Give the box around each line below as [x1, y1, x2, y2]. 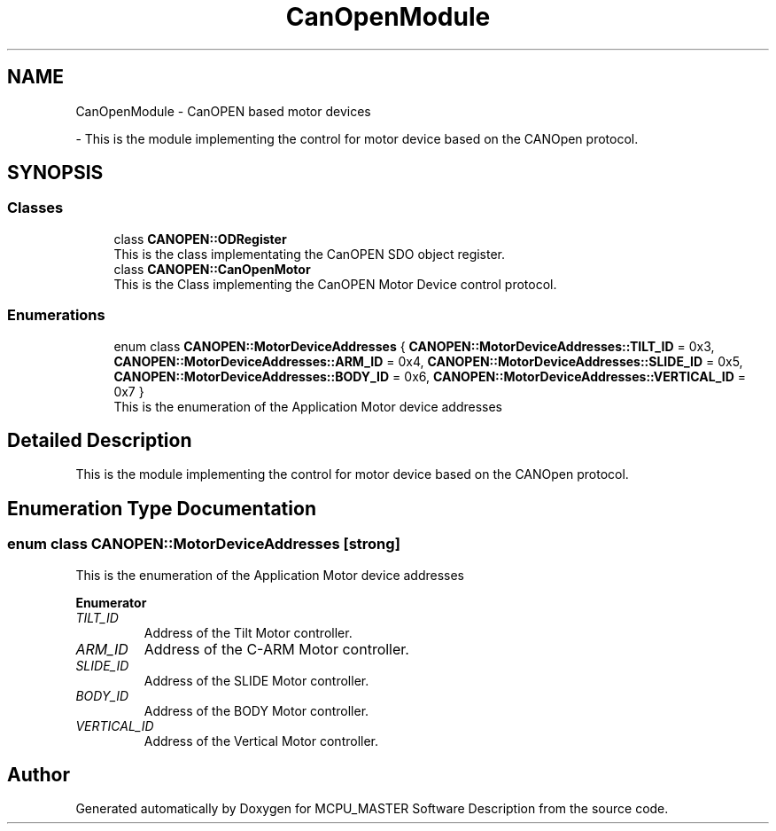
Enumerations [7, 306, 105, 325]
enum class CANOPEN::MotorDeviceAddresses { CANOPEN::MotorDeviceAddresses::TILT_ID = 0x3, [113, 338, 715, 354]
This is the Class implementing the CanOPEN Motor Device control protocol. [113, 276, 557, 292]
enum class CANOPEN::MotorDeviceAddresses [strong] [7, 535, 400, 553]
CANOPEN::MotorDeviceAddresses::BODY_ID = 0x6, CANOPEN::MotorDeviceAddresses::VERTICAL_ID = [113, 368, 747, 384]
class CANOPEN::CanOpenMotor [113, 261, 311, 277]
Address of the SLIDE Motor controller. [144, 672, 369, 688]
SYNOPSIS [7, 161, 104, 184]
